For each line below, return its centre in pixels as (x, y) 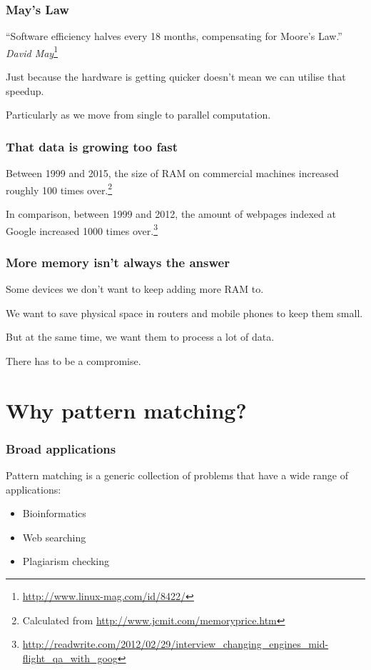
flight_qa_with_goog (70, 657)
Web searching (54, 537)
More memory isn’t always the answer (118, 262)
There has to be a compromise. (73, 360)
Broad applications (61, 448)
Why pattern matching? (126, 410)
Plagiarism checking (66, 561)
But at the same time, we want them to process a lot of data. (140, 337)
